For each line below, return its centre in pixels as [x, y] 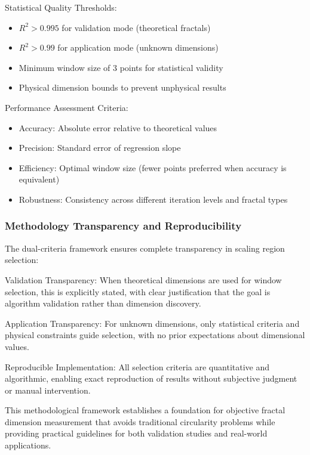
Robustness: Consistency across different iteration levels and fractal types [153, 199]
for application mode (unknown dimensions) [138, 47]
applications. [28, 445]
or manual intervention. [48, 390]
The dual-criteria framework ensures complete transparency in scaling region [145, 248]
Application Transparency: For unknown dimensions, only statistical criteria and [152, 323]
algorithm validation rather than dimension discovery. [103, 303]
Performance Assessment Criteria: [67, 107]
